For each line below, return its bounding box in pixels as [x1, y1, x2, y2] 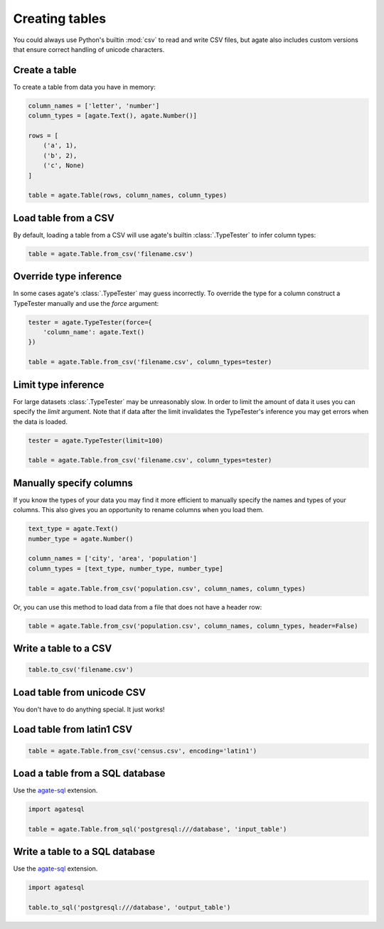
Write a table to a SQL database [13, 846, 156, 858]
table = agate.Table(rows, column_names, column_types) [28, 191, 228, 199]
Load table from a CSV [13, 212, 115, 224]
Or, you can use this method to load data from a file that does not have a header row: [13, 602, 262, 611]
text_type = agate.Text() [28, 525, 119, 533]
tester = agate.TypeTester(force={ [28, 318, 152, 327]
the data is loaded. [13, 417, 68, 426]
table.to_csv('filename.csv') [28, 666, 134, 674]
